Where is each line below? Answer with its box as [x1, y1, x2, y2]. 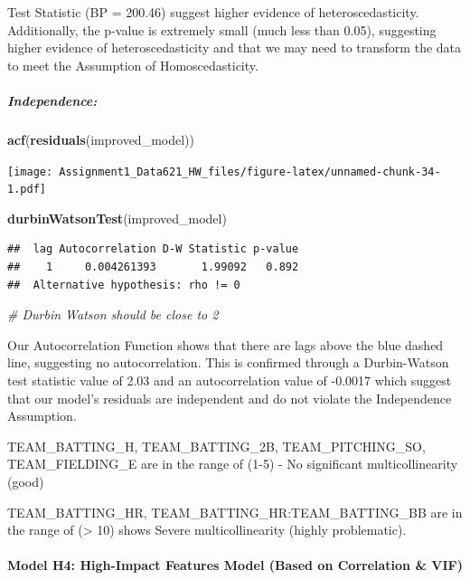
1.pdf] [7, 183, 46, 196]
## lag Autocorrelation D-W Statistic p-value [7, 242, 299, 256]
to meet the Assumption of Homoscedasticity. [7, 55, 258, 74]
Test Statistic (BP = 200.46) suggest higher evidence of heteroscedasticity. [7, 3, 419, 21]
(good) [7, 471, 44, 490]
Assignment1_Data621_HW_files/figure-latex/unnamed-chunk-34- [59, 165, 441, 178]
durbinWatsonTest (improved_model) [7, 208, 227, 227]
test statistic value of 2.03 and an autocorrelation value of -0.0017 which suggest [7, 371, 452, 389]
